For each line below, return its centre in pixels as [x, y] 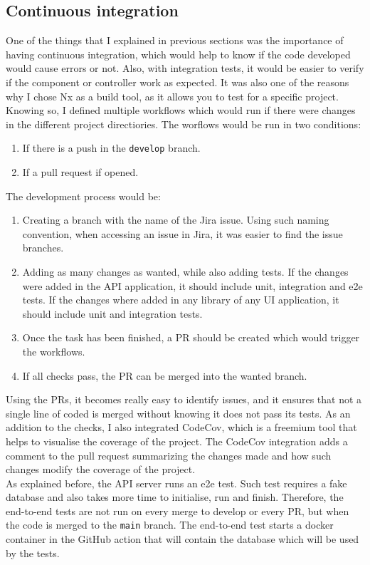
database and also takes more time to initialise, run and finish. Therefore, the [175, 497]
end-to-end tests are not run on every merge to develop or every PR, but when [178, 510]
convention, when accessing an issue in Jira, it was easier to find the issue [183, 233]
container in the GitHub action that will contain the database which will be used [183, 539]
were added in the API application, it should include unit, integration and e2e [192, 285]
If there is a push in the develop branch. [111, 148]
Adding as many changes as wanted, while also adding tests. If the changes [185, 271]
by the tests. [33, 553]
